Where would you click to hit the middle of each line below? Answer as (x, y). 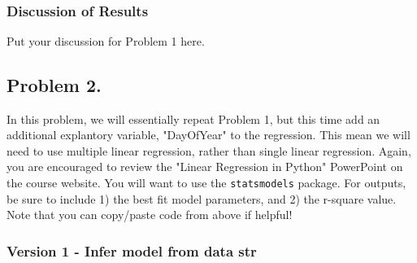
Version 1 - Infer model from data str (132, 250)
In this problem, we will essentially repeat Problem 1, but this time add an (193, 118)
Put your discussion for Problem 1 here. (106, 40)
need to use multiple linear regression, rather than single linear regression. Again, (209, 150)
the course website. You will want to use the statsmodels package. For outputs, (206, 182)
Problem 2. (54, 84)
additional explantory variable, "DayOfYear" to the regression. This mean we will (208, 135)
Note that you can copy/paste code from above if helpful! (150, 215)
